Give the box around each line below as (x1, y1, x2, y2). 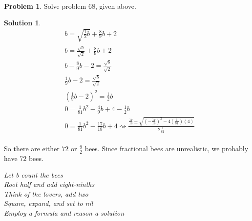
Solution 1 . (4, 17, 41, 27)
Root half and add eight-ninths (4, 179, 95, 189)
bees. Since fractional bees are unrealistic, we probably (84, 143, 249, 154)
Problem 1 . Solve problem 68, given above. (4, 1, 136, 11)
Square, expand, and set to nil (4, 198, 93, 208)
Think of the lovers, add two (4, 188, 88, 199)
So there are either (4, 143, 60, 154)
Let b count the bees (4, 169, 63, 180)
